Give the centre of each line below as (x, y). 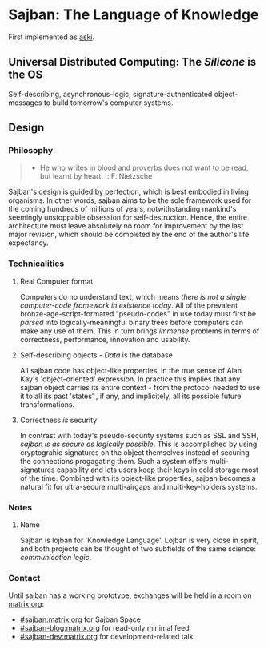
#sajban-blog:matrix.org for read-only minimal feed (104, 628)
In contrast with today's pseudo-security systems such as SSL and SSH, (139, 435)
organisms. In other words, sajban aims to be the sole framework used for (130, 200)
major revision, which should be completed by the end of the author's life (129, 235)
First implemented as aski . (51, 37)
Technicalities (36, 264)
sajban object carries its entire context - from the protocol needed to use (140, 387)
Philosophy (31, 151)
